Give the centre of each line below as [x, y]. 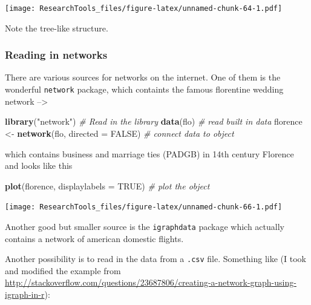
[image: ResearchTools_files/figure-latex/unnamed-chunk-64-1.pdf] [144, 8]
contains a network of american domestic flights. [94, 238]
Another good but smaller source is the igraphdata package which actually [145, 226]
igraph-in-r [25, 294]
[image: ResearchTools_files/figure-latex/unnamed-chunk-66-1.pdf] [144, 207]
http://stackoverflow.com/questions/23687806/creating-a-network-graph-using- [151, 282]
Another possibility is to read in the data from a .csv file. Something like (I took [156, 259]
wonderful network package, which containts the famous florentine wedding [144, 89]
